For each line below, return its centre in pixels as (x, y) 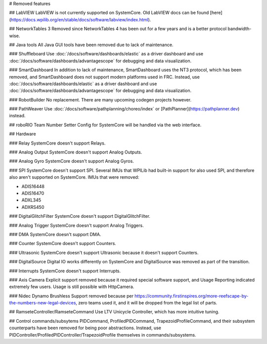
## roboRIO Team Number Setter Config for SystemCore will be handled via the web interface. (105, 125)
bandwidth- (240, 29)
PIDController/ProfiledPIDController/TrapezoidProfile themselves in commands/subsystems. (103, 335)
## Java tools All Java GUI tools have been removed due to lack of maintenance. (91, 45)
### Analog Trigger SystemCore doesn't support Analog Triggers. (76, 225)
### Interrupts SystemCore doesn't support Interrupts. (65, 271)
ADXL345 (31, 200)
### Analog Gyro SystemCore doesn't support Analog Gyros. (72, 161)
